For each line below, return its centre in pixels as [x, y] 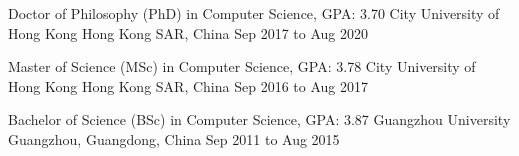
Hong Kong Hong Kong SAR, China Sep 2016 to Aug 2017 [188, 85]
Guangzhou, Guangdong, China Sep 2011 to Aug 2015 [174, 138]
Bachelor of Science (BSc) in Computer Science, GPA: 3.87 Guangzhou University [259, 119]
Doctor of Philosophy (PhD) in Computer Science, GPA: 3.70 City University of [254, 13]
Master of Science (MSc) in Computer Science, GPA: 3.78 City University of [242, 66]
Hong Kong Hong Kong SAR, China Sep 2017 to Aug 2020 [188, 32]
